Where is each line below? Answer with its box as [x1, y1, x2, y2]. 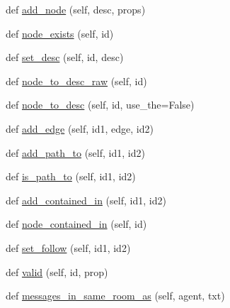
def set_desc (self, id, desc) [6, 50, 124, 65]
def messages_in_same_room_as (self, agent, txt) [6, 288, 225, 303]
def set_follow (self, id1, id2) [6, 240, 131, 255]
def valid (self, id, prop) [6, 264, 108, 279]
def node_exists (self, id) [6, 26, 114, 40]
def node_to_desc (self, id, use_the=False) [6, 97, 195, 112]
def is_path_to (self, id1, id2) [6, 169, 136, 184]
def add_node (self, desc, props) [6, 2, 146, 16]
